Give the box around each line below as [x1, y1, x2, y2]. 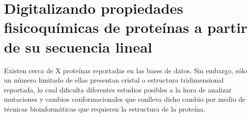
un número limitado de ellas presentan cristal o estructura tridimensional [4, 75, 224, 85]
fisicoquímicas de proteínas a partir [4, 17, 248, 37]
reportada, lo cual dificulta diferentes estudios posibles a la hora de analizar [4, 84, 232, 94]
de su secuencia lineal [4, 36, 152, 57]
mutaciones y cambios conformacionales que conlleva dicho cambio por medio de [4, 94, 246, 104]
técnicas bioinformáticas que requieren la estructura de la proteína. [4, 103, 205, 114]
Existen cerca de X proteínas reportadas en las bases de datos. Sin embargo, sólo [4, 65, 247, 75]
